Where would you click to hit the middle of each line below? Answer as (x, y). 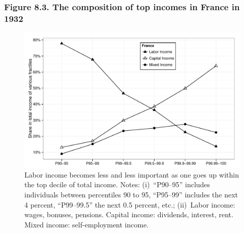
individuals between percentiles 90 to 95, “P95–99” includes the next (131, 194)
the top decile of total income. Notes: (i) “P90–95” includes (117, 184)
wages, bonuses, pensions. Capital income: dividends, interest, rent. (129, 214)
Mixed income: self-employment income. (87, 224)
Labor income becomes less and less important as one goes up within (132, 174)
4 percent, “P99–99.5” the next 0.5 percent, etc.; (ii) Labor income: (130, 204)
